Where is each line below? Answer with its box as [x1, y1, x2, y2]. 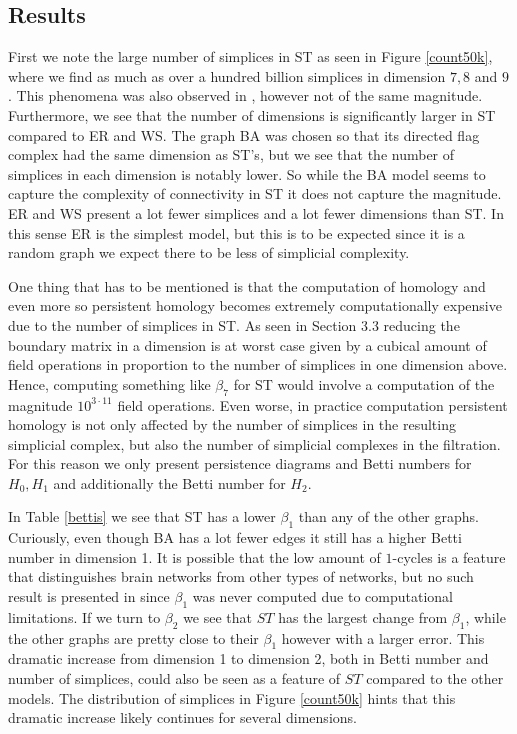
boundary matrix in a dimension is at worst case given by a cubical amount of [8, 334, 487, 355]
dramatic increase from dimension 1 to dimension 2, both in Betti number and [8, 648, 489, 669]
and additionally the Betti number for [53, 472, 286, 493]
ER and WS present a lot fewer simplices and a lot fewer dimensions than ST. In [8, 202, 504, 223]
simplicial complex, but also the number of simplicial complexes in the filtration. [8, 433, 501, 454]
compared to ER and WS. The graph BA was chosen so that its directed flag [8, 124, 480, 145]
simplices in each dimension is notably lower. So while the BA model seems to [8, 163, 486, 184]
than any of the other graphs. [298, 506, 479, 527]
